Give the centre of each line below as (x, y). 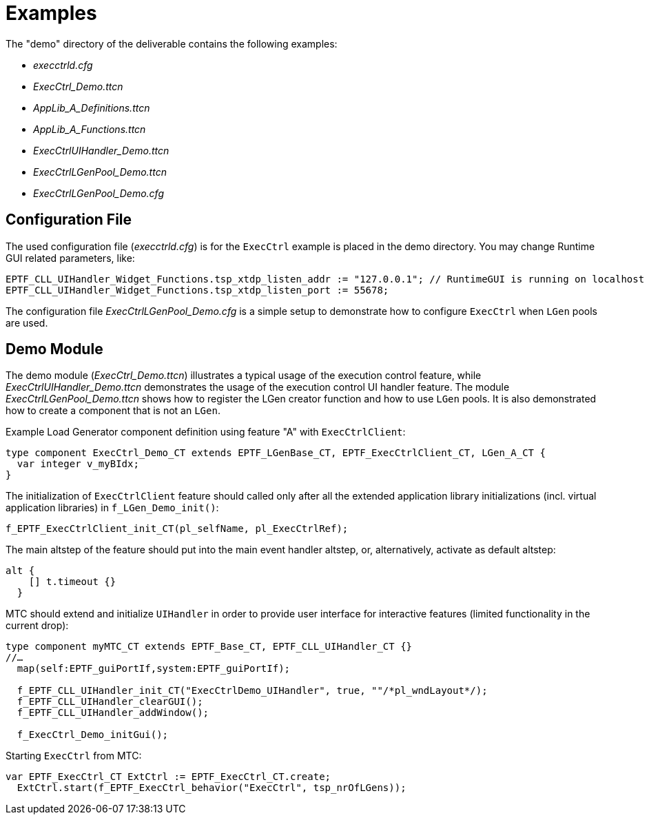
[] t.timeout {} (72, 582)
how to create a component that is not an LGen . (113, 411)
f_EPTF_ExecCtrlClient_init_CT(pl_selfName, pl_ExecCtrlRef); (177, 529)
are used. (27, 322)
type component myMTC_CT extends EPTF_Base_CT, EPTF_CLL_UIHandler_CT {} (209, 647)
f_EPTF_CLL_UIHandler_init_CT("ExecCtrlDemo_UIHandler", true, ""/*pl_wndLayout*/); (252, 691)
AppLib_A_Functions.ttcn (90, 129)
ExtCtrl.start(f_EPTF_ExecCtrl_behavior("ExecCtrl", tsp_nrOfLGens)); (212, 788)
